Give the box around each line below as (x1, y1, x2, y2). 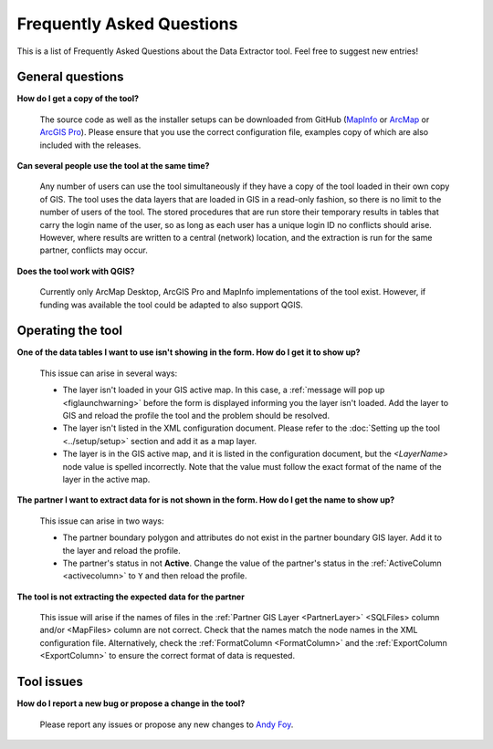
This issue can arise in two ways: (39, 515, 164, 526)
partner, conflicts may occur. (39, 244, 148, 255)
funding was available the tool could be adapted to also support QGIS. (39, 299, 303, 310)
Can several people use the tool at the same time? (16, 161, 210, 172)
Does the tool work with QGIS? (16, 265, 135, 276)
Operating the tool (16, 323, 123, 338)
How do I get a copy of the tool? (16, 93, 140, 104)
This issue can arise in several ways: (39, 368, 178, 379)
